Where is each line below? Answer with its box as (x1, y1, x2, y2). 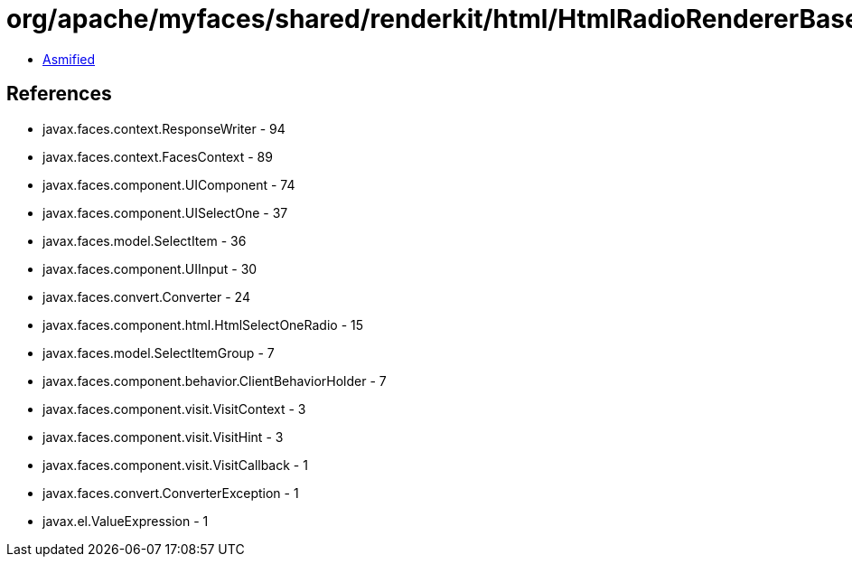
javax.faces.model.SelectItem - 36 (42, 232, 247, 249)
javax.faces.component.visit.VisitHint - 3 (42, 428, 284, 445)
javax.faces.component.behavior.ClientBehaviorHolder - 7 (42, 372, 387, 389)
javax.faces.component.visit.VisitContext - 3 (42, 400, 306, 417)
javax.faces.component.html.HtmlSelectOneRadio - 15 (42, 316, 364, 333)
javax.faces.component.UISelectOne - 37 (42, 204, 288, 221)
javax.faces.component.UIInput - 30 (42, 260, 257, 277)
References (6, 82, 112, 106)
